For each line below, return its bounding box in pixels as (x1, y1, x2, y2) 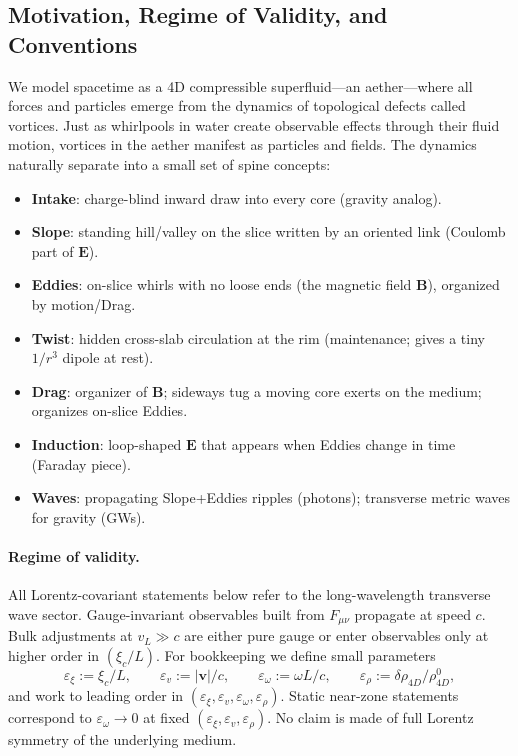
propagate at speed (354, 603, 471, 624)
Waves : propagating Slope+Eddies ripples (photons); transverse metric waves (31, 487, 510, 508)
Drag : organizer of (31, 380, 148, 401)
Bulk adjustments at (8, 625, 133, 646)
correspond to (8, 707, 92, 728)
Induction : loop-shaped (31, 433, 182, 454)
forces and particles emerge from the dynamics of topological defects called (8, 95, 466, 116)
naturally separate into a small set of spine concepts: (8, 153, 331, 174)
